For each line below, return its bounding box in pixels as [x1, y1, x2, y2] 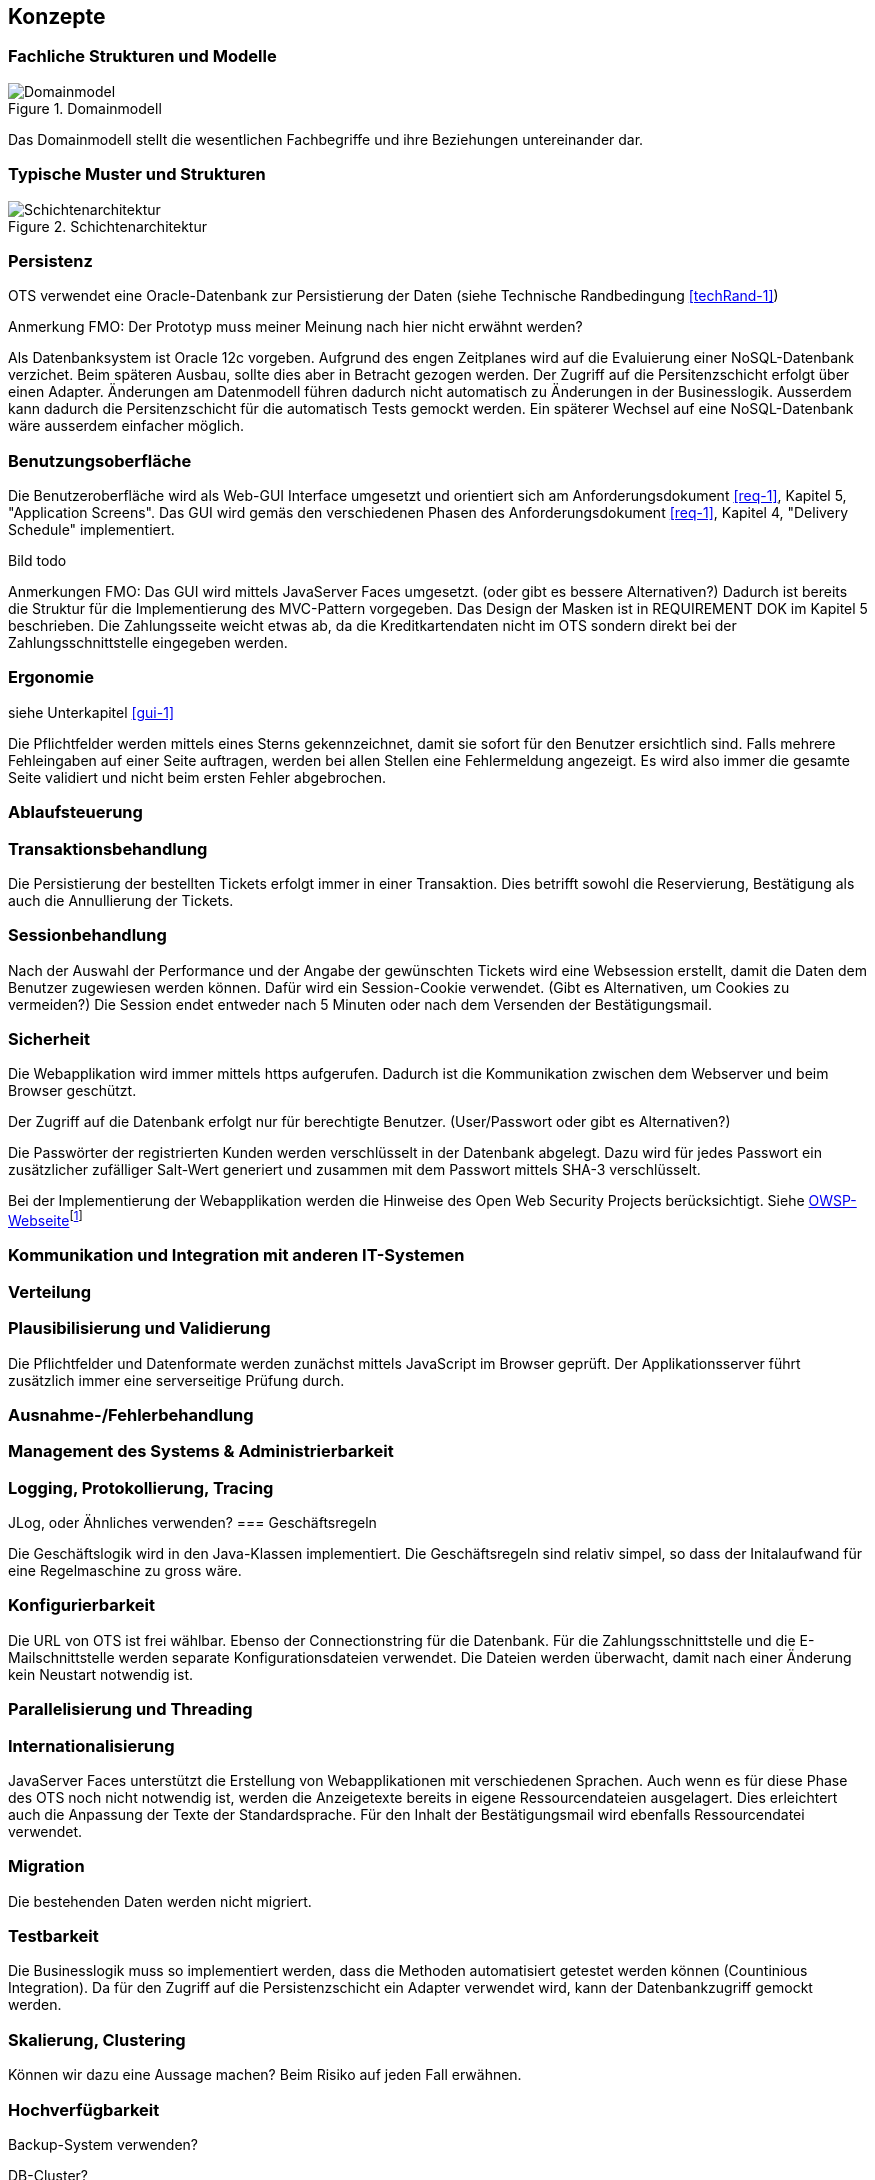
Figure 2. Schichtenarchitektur [8, 217, 207, 235]
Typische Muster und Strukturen [8, 164, 266, 185]
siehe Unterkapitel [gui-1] [8, 703, 174, 721]
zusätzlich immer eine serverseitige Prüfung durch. [8, 1371, 345, 1389]
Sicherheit [8, 1029, 90, 1050]
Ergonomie [8, 667, 94, 688]
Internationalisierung [8, 1735, 175, 1756]
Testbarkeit [8, 1926, 99, 1947]
